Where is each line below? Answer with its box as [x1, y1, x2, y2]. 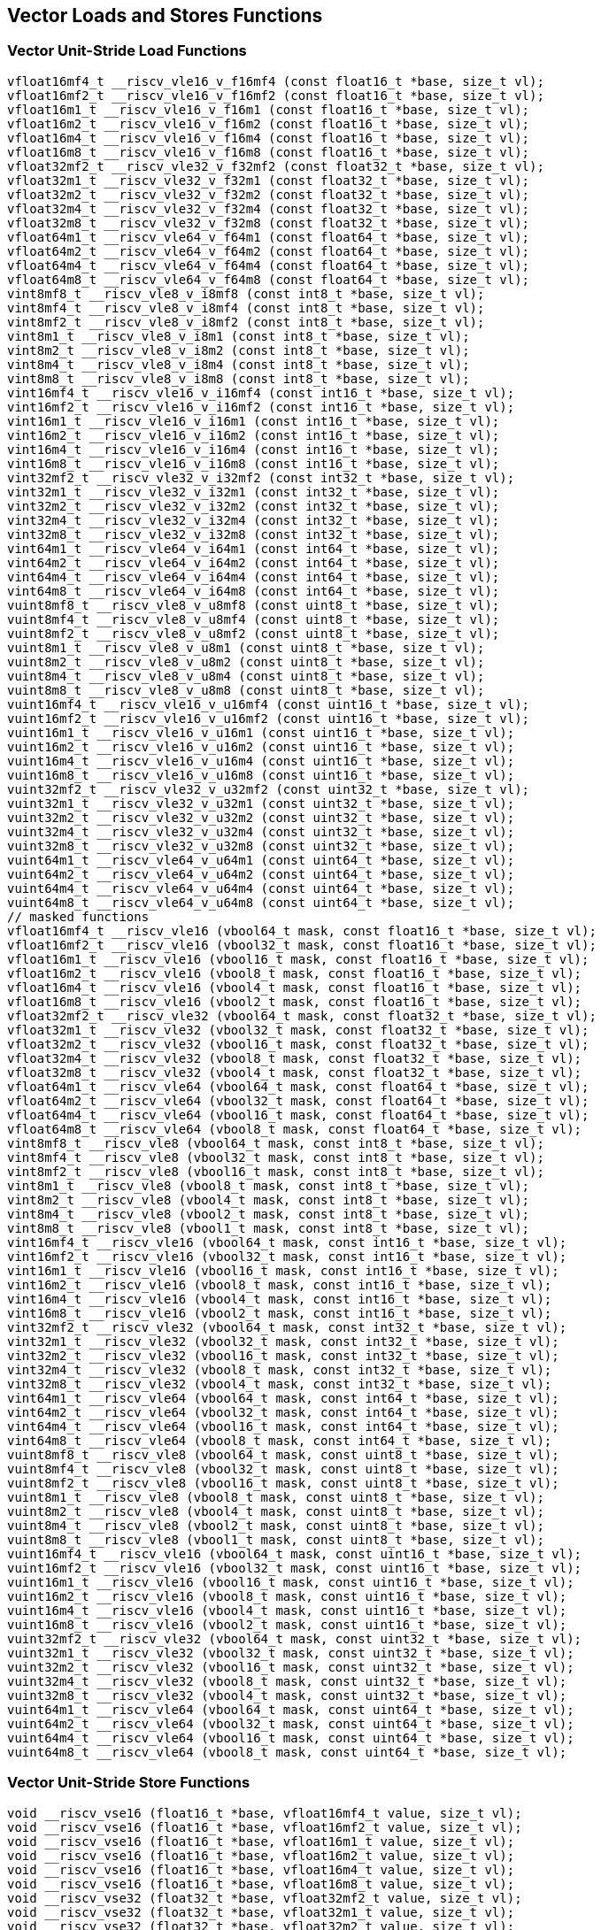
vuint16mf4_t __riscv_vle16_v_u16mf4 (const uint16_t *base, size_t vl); [7, 696, 530, 711]
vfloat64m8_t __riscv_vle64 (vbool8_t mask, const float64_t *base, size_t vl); [7, 1121, 582, 1136]
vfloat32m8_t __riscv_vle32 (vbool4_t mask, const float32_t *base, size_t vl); [7, 1065, 582, 1080]
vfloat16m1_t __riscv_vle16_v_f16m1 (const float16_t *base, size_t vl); [7, 102, 530, 117]
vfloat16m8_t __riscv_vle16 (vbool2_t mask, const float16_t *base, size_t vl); [7, 994, 582, 1009]
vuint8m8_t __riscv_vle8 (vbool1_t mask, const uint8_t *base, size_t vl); [7, 1532, 544, 1547]
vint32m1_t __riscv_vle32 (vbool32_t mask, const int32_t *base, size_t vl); [7, 1334, 559, 1349]
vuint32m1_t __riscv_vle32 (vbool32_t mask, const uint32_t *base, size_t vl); [7, 1645, 574, 1660]
